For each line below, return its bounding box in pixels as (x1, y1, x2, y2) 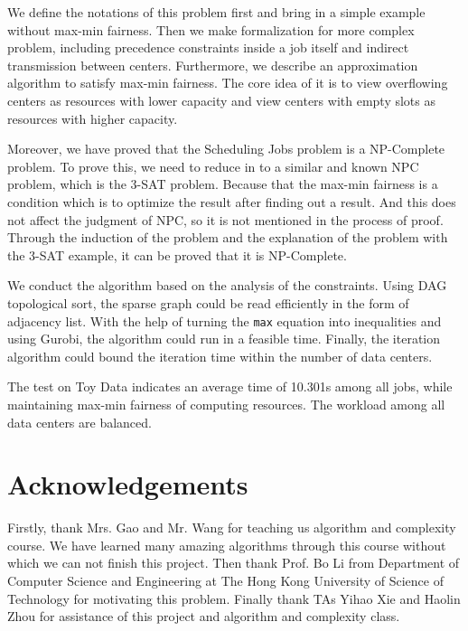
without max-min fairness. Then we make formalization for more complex (7, 20, 415, 39)
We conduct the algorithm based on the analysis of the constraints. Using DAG (7, 276, 447, 295)
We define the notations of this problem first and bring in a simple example (7, 3, 426, 21)
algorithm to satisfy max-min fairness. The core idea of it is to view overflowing (7, 73, 448, 92)
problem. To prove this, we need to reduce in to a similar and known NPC (7, 156, 419, 175)
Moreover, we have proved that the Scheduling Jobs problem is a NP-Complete (7, 139, 445, 158)
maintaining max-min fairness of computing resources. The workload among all (7, 394, 445, 413)
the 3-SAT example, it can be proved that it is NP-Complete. (7, 245, 347, 264)
